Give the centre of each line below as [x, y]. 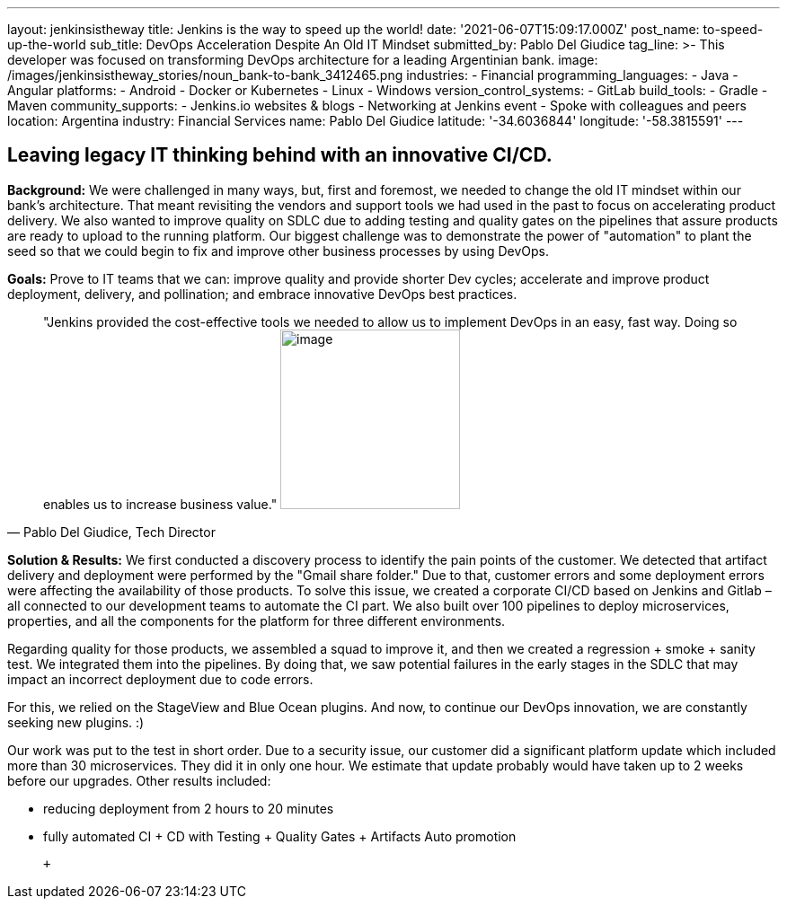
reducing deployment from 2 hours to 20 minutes [189, 808]
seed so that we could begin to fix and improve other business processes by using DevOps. [278, 251]
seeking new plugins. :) [76, 722]
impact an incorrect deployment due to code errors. [160, 679]
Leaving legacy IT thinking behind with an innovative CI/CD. [280, 155]
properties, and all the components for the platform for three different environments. [256, 620]
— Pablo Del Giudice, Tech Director [111, 532]
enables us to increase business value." [160, 504]
